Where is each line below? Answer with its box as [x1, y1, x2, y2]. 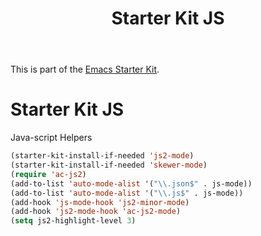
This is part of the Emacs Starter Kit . [10, 63, 160, 76]
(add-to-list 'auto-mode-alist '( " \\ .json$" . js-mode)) [10, 178, 253, 189]
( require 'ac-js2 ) [10, 169, 87, 179]
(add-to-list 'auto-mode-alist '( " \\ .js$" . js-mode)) [10, 188, 244, 198]
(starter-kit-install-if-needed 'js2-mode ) [10, 151, 195, 161]
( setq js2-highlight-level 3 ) [10, 216, 137, 226]
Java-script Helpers [10, 132, 93, 144]
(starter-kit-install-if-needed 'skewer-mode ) [10, 160, 208, 170]
